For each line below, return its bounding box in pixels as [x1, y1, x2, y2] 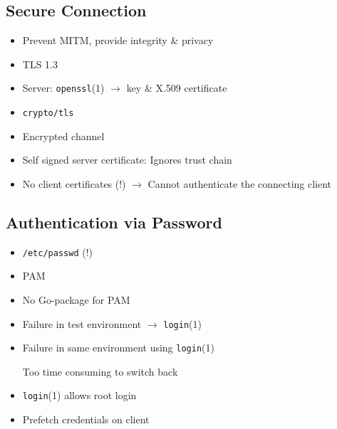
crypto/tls [22, 108, 74, 119]
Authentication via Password [6, 211, 222, 233]
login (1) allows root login [22, 388, 137, 403]
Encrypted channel [22, 128, 105, 143]
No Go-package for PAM [22, 292, 130, 307]
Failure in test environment [22, 316, 142, 331]
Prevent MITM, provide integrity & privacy [22, 33, 214, 48]
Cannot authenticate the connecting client [147, 176, 332, 191]
